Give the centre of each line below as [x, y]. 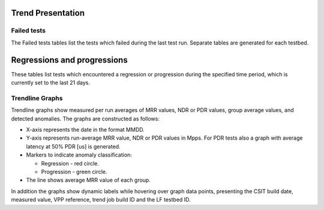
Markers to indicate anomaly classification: [79, 155]
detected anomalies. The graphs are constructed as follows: [85, 119]
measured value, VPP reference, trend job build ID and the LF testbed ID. [101, 200]
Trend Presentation [48, 13]
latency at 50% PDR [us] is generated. [73, 146]
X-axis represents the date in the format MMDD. [85, 129]
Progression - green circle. [74, 171]
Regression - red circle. [70, 163]
